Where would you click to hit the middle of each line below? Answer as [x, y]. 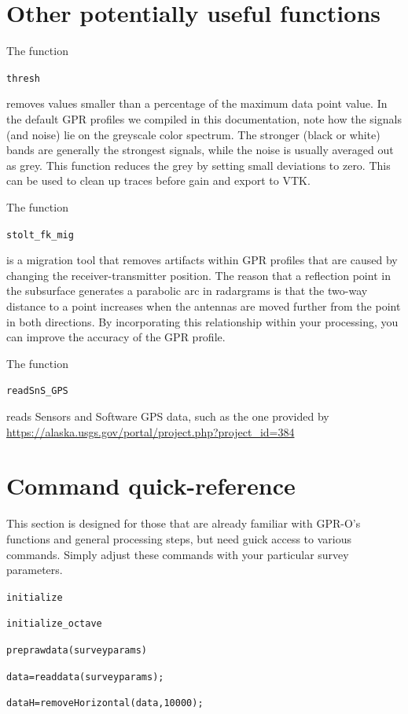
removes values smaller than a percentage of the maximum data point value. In [197, 103]
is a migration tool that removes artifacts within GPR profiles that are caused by [202, 260]
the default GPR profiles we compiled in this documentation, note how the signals [204, 118]
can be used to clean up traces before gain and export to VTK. [158, 180]
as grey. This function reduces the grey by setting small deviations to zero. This [198, 165]
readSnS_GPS [37, 391]
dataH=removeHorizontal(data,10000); [105, 703]
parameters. [35, 570]
